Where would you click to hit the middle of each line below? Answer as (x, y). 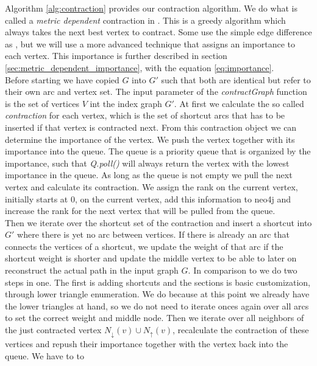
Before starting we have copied (62, 79)
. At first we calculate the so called (239, 103)
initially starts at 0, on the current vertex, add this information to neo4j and (148, 199)
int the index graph (126, 103)
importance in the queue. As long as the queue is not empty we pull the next (149, 175)
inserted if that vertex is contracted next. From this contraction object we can (151, 127)
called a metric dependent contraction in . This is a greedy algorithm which (145, 20)
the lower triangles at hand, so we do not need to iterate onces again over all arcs (157, 306)
